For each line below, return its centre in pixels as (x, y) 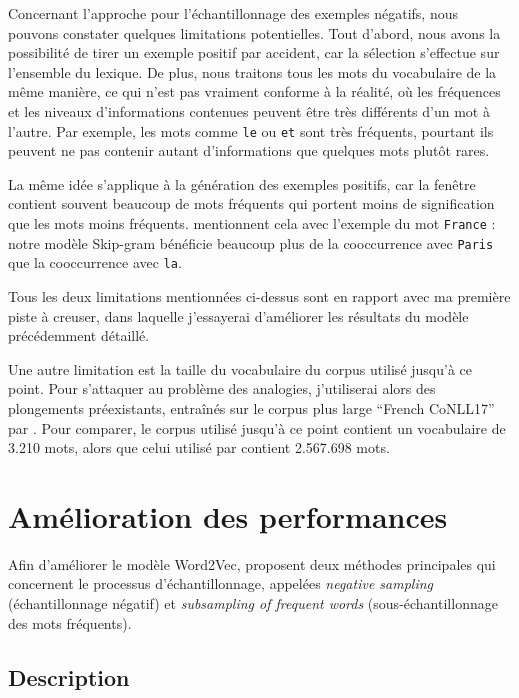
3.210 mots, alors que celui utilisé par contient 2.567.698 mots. (199, 447)
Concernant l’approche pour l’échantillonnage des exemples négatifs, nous (233, 13)
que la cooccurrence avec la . (95, 262)
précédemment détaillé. (79, 335)
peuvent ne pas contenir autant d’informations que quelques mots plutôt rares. (249, 150)
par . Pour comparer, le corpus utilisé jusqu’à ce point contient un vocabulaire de (257, 427)
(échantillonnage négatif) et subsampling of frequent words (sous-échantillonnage (253, 603)
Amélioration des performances (228, 515)
